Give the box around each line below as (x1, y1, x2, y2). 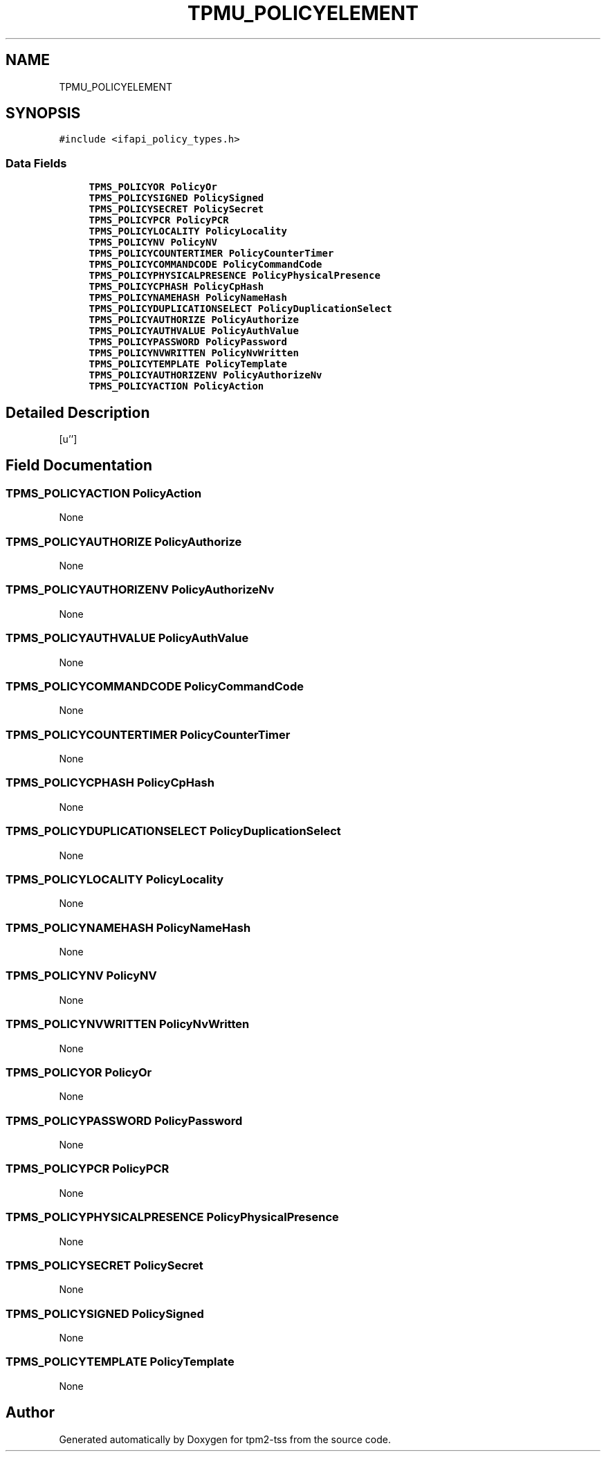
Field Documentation (6, 457, 152, 475)
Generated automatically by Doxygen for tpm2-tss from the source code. (59, 1433, 391, 1445)
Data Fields (6, 156, 67, 170)
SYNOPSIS (6, 104, 81, 122)
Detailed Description (6, 403, 150, 421)
